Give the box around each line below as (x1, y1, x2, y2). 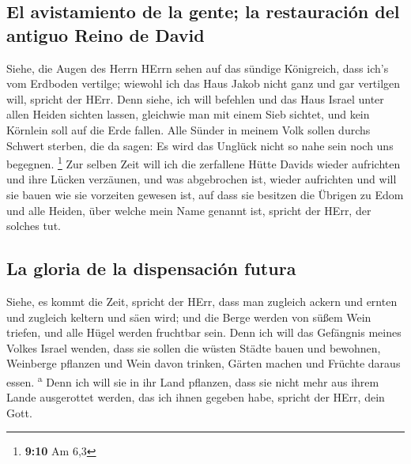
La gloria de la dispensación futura (6, 256, 296, 281)
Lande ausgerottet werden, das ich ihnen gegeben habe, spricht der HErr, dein (6, 389, 385, 406)
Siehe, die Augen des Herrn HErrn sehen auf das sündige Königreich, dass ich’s (6, 59, 389, 76)
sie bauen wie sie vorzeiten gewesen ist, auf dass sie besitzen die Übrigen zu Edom (6, 187, 404, 202)
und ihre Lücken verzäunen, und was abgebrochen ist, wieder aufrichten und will (6, 171, 397, 187)
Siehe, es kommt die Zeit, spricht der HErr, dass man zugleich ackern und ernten (6, 292, 398, 309)
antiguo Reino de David (6, 22, 205, 47)
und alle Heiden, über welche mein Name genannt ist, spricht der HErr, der (6, 202, 371, 218)
